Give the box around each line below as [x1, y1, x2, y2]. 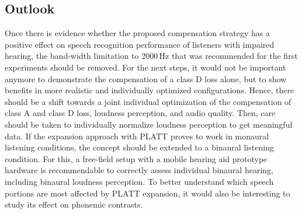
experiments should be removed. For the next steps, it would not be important [5, 61, 286, 73]
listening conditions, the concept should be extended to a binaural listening [5, 141, 274, 153]
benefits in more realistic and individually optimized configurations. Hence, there [5, 84, 294, 96]
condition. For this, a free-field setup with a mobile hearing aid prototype [5, 152, 268, 164]
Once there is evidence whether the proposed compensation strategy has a [5, 27, 270, 39]
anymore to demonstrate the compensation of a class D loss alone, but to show [5, 72, 287, 85]
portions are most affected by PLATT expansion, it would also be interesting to [5, 187, 290, 199]
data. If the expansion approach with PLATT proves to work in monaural [5, 129, 269, 142]
